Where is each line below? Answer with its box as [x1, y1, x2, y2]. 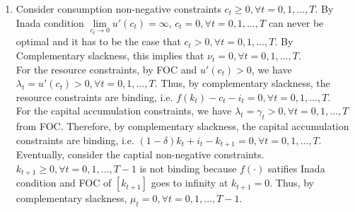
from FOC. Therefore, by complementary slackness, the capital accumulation [16, 119, 349, 134]
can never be [268, 15, 324, 30]
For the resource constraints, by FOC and [16, 61, 197, 76]
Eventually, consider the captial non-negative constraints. [16, 147, 264, 162]
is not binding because [139, 160, 237, 175]
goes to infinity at [151, 175, 228, 190]
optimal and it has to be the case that [16, 34, 181, 49]
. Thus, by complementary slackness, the [154, 76, 330, 90]
